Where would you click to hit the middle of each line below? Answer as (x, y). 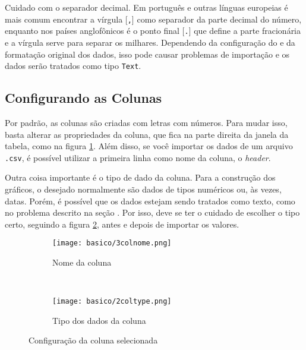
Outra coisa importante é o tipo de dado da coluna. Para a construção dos (140, 177)
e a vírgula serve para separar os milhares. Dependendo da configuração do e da (150, 42)
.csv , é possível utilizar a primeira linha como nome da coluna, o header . (138, 157)
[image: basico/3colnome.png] (112, 243)
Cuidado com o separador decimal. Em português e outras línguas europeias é (146, 7)
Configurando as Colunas (83, 98)
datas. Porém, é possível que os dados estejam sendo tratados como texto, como (150, 201)
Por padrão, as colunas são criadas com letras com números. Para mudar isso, (146, 122)
